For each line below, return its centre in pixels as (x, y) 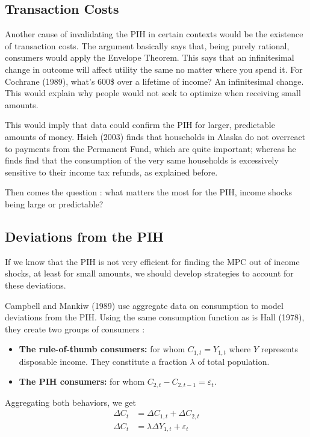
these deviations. (36, 285)
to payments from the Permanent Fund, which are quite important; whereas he (150, 148)
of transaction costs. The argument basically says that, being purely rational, (147, 45)
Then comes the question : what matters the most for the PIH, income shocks (149, 192)
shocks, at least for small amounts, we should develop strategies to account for (149, 273)
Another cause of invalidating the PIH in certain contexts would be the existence (154, 34)
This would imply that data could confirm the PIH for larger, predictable (140, 125)
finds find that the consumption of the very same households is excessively (142, 160)
